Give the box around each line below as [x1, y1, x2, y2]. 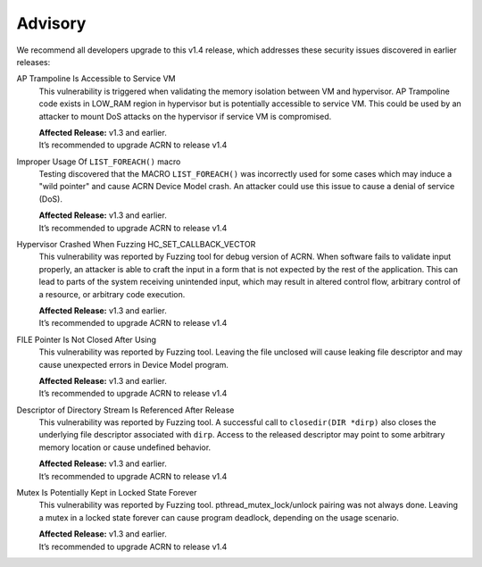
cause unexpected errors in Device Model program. [38, 359, 229, 370]
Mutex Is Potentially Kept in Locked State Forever [16, 488, 197, 498]
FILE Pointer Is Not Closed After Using [16, 334, 156, 345]
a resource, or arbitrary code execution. [38, 288, 186, 299]
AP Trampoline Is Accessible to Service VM [16, 73, 176, 84]
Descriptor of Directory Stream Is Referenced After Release [16, 404, 235, 415]
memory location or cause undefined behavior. [38, 442, 212, 453]
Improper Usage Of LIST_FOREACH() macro [16, 156, 181, 167]
